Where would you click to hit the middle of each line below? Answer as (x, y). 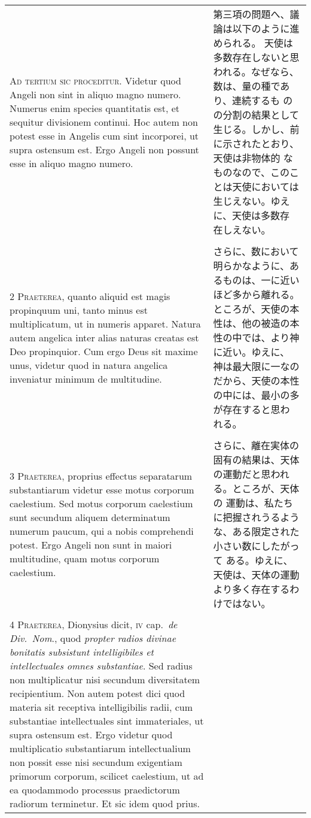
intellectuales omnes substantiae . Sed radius (101, 666)
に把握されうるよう (256, 517)
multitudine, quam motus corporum (85, 558)
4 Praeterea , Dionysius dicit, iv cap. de (94, 624)
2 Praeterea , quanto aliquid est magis (90, 296)
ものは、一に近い (261, 280)
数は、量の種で (247, 86)
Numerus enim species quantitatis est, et (95, 108)
